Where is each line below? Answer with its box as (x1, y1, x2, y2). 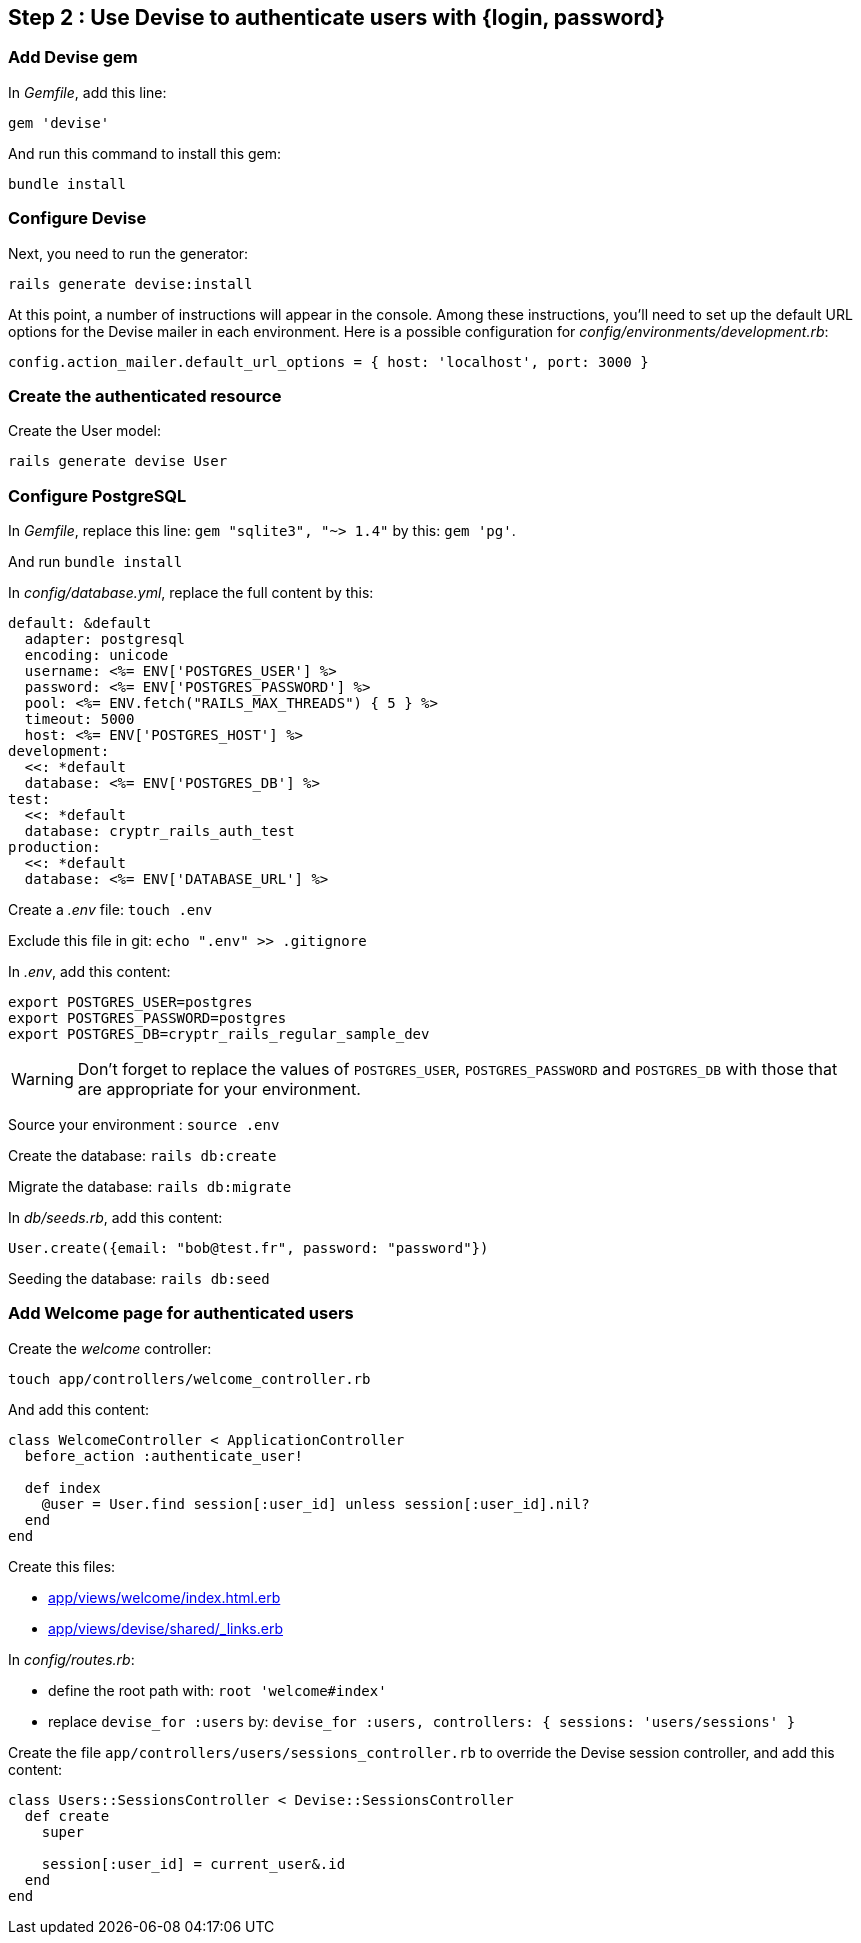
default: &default (8, 615, 152, 632)
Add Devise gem (8, 47, 138, 68)
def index (24, 1479, 101, 1496)
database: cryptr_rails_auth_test (24, 823, 295, 840)
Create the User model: (8, 422, 161, 440)
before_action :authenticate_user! (24, 1447, 304, 1464)
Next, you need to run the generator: (8, 244, 249, 262)
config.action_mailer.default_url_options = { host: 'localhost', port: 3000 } (8, 353, 649, 370)
